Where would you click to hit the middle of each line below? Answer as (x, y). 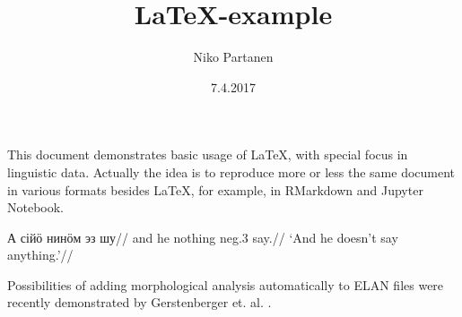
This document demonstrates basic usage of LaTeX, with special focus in (208, 154)
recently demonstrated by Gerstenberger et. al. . (139, 302)
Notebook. (36, 207)
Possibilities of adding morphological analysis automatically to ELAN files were (226, 284)
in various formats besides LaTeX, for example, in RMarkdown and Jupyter (215, 189)
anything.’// (40, 255)
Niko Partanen (233, 57)
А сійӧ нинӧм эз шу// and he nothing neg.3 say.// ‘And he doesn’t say (203, 237)
